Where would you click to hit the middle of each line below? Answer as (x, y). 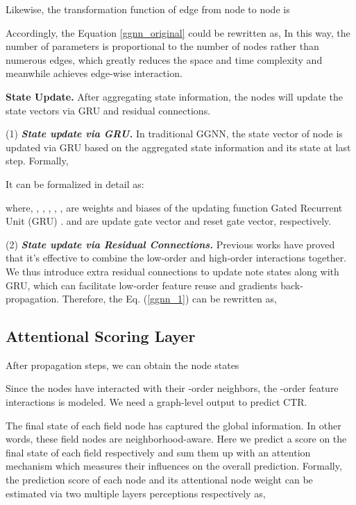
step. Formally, (37, 161)
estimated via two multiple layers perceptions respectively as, (136, 493)
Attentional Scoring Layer (101, 336)
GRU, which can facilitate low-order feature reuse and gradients (142, 285)
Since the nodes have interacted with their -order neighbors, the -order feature (172, 388)
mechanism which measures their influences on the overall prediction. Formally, (174, 466)
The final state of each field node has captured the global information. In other (173, 425)
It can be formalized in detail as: (75, 183)
